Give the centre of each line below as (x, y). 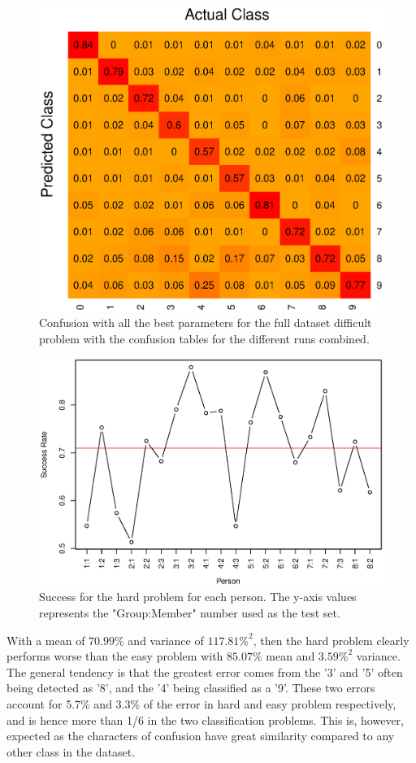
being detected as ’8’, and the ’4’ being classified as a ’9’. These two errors (191, 688)
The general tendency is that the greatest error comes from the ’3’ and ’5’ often (205, 671)
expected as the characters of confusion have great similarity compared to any (201, 736)
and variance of (166, 640)
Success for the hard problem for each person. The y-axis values (198, 597)
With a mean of (46, 640)
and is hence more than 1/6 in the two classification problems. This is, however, (205, 719)
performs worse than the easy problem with (115, 656)
